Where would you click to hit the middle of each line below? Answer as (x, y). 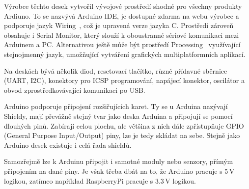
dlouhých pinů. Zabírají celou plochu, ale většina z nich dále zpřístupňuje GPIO (124, 125)
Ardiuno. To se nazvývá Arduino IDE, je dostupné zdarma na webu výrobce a (122, 15)
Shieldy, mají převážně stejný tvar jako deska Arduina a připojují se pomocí (118, 116)
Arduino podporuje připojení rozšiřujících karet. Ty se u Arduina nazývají (116, 106)
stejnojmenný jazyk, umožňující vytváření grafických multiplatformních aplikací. (125, 54)
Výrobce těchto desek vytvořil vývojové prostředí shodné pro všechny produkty (123, 6)
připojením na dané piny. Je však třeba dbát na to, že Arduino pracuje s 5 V (119, 171)
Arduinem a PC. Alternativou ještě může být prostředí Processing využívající (122, 44)
